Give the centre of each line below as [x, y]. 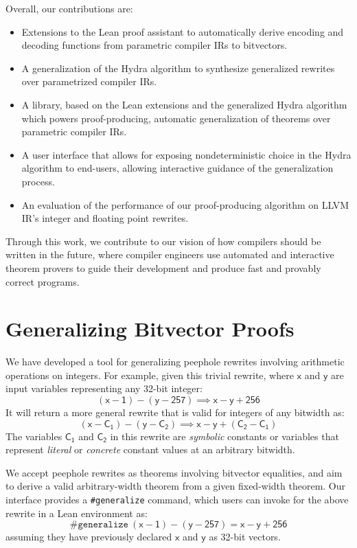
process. [38, 181]
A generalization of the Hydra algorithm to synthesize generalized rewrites [178, 68]
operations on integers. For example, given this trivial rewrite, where [150, 375]
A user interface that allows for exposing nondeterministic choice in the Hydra [186, 154]
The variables [34, 436]
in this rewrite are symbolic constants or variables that [224, 436]
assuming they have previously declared [89, 537]
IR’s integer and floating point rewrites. [105, 218]
